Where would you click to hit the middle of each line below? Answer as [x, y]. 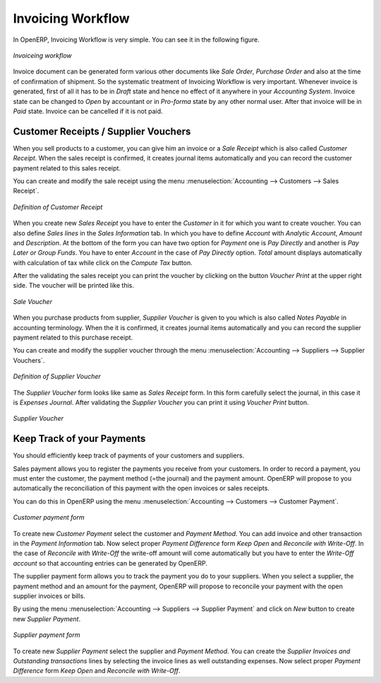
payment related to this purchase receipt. [73, 338]
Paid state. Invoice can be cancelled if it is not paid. [88, 111]
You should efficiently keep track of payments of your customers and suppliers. [129, 455]
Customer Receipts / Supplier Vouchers [102, 131]
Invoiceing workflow [42, 55]
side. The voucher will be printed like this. [73, 286]
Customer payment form [49, 518]
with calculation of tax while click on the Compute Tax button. [103, 262]
